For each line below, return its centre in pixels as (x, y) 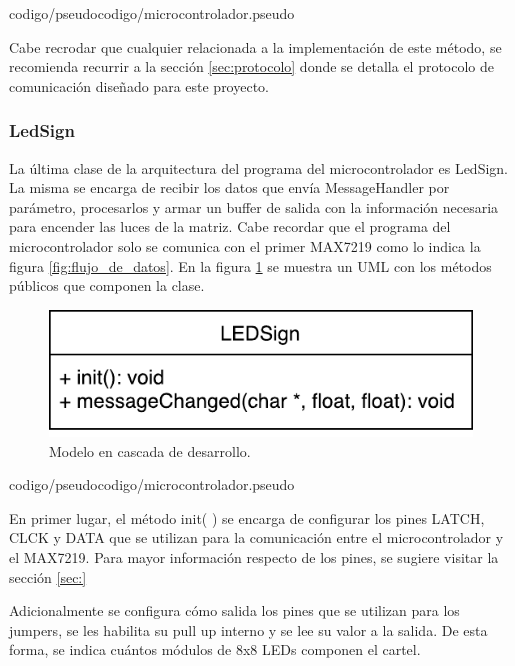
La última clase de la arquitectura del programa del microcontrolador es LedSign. (258, 167)
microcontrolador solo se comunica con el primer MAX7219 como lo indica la (245, 245)
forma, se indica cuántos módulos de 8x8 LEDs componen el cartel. (215, 649)
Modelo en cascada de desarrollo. (150, 450)
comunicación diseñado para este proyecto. (139, 85)
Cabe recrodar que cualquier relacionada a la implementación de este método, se (255, 46)
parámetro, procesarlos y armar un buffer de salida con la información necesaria (254, 206)
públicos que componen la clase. (107, 285)
